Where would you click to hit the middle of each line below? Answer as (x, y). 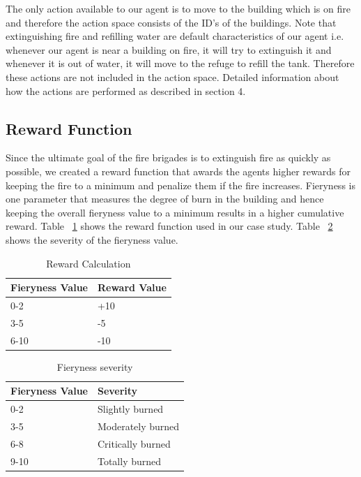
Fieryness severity (95, 366)
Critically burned (134, 443)
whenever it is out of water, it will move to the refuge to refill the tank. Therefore (180, 63)
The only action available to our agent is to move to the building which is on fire (178, 8)
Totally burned (129, 461)
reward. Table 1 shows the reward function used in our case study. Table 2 (169, 226)
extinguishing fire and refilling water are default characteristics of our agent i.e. (175, 36)
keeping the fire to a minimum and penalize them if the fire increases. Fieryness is (180, 185)
